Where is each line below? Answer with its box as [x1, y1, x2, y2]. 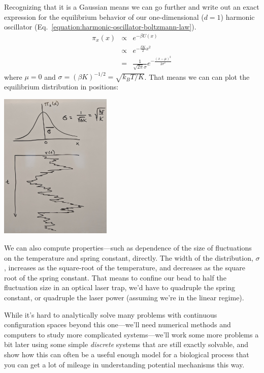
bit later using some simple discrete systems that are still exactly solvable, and [4, 339, 248, 350]
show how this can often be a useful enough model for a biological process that [4, 349, 249, 359]
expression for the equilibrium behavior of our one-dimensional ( [4, 11, 204, 22]
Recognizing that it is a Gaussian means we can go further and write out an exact [4, 2, 259, 12]
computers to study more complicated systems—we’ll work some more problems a [4, 329, 259, 339]
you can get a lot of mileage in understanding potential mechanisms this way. [4, 359, 245, 369]
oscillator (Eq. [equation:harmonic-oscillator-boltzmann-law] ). [4, 21, 196, 32]
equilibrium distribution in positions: [4, 81, 119, 92]
